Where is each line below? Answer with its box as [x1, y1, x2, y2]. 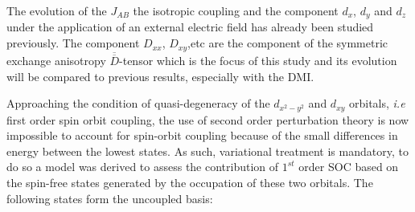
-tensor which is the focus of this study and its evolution [119, 51, 397, 68]
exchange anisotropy [6, 51, 106, 68]
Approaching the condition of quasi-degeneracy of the [6, 95, 270, 112]
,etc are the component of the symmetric [187, 35, 388, 51]
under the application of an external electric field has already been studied [6, 18, 374, 35]
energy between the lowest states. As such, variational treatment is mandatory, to [6, 142, 409, 159]
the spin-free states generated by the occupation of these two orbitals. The [6, 173, 373, 190]
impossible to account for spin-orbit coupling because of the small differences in [6, 127, 398, 144]
